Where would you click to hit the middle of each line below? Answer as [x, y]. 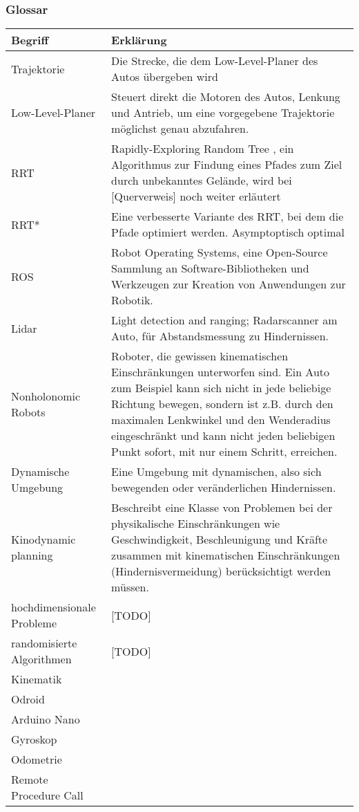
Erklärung [139, 40]
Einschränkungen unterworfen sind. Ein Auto [221, 372]
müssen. [130, 587]
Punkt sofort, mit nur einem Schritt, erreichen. [224, 452]
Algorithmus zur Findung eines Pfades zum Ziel [227, 165]
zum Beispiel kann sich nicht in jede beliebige [221, 388]
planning [32, 555]
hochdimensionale [54, 607]
